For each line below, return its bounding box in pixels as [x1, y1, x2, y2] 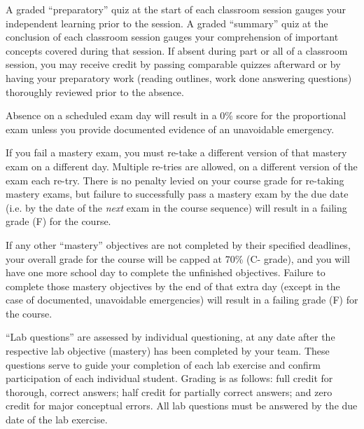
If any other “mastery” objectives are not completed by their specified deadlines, [6, 237, 351, 252]
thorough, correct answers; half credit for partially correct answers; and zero [6, 384, 332, 399]
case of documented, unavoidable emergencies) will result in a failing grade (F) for [6, 292, 358, 307]
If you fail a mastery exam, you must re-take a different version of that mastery [6, 145, 347, 160]
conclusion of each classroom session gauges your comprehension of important [6, 29, 339, 44]
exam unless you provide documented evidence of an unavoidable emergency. [6, 121, 335, 136]
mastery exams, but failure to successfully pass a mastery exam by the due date [6, 186, 349, 201]
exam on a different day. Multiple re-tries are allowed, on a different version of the [6, 158, 358, 173]
